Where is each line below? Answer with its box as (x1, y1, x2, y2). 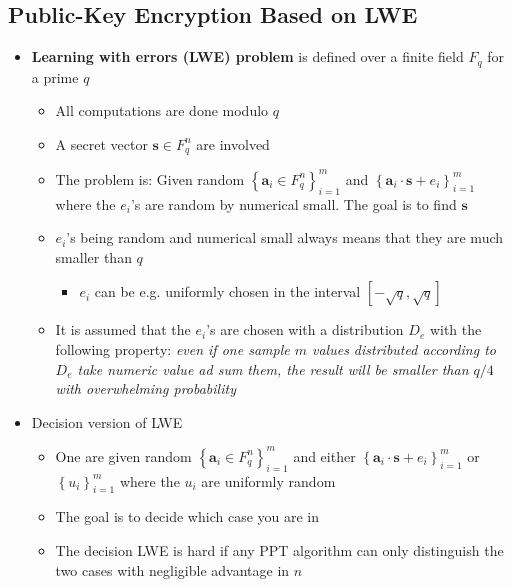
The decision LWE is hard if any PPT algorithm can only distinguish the (55, 540, 504, 561)
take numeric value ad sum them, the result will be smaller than (77, 358, 469, 379)
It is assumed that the (55, 319, 191, 340)
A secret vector (55, 133, 148, 154)
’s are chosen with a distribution (206, 319, 404, 340)
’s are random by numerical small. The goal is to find (130, 193, 457, 214)
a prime (31, 66, 79, 87)
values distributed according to (311, 338, 496, 359)
